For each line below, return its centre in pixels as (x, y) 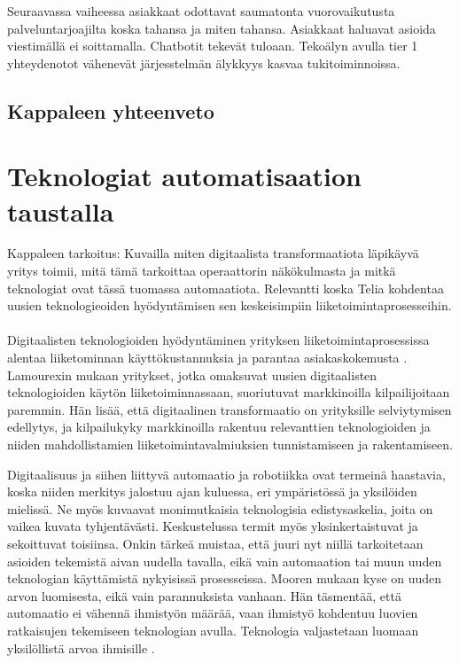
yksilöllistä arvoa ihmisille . (81, 647)
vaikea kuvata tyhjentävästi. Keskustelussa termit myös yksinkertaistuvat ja (213, 526)
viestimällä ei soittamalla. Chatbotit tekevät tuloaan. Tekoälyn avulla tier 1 (213, 46)
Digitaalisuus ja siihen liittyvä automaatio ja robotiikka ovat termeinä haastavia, (226, 474)
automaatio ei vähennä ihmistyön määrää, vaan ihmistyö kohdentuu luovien (213, 613)
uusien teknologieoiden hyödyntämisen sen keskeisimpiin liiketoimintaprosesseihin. (229, 305)
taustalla (61, 211)
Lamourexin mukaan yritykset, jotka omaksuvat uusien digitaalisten (192, 374)
